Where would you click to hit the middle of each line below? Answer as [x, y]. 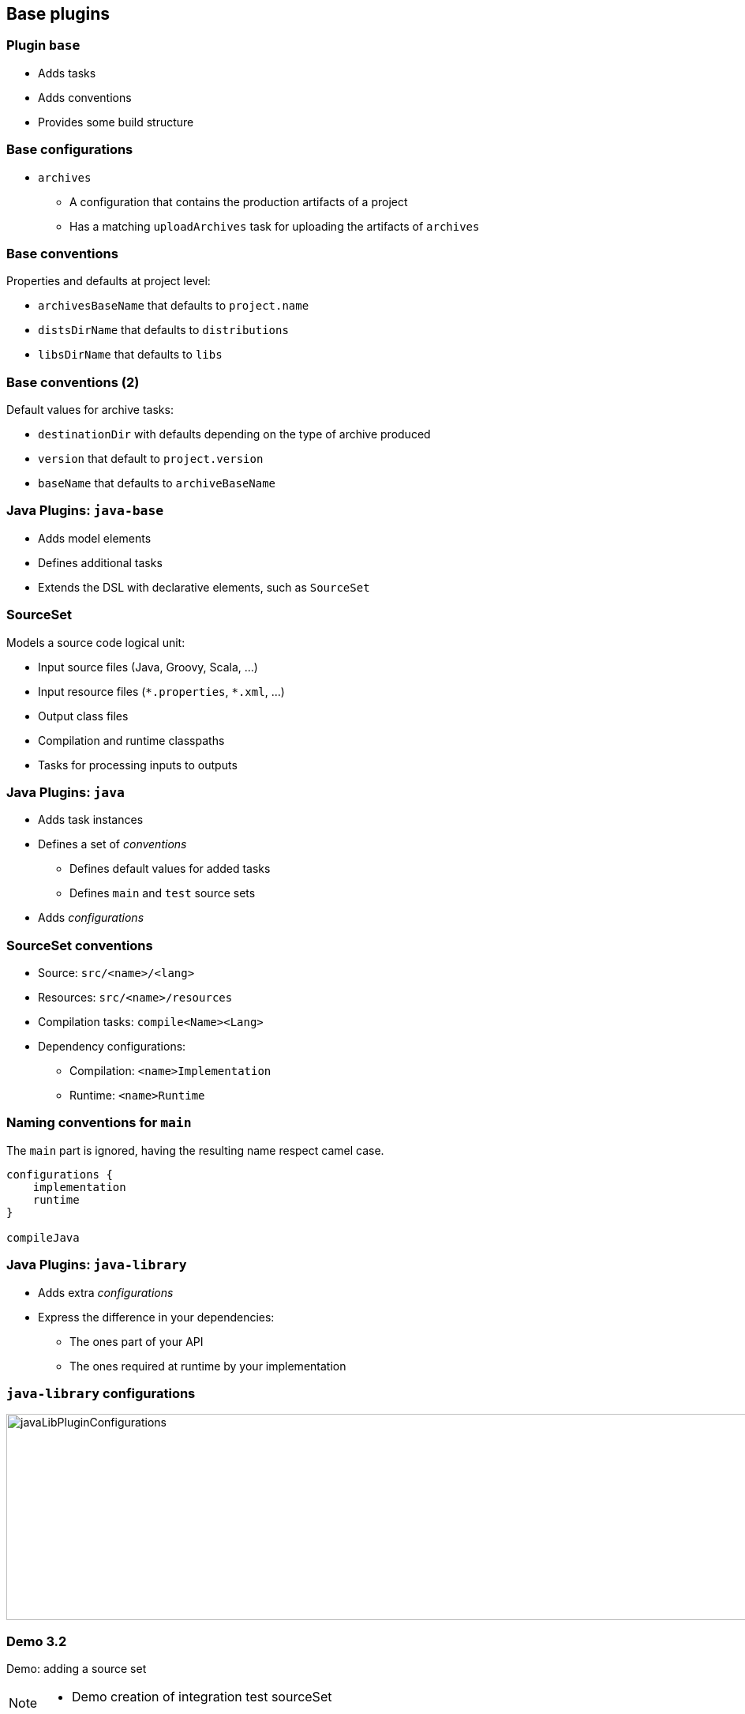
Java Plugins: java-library [97, 1265]
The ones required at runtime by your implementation [208, 1366]
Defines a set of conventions [112, 844]
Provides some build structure [116, 122]
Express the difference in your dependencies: [156, 1317]
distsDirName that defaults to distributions [163, 330]
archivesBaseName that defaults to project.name [174, 306]
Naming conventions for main [99, 1123]
